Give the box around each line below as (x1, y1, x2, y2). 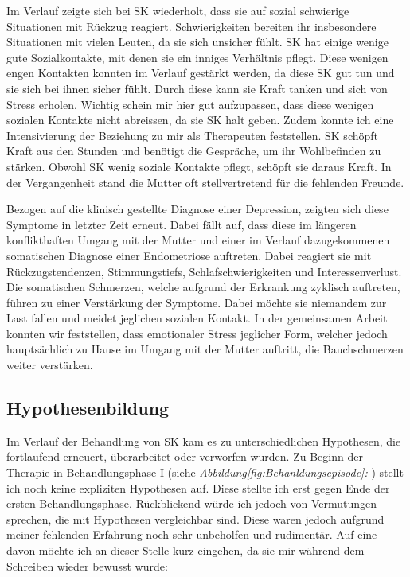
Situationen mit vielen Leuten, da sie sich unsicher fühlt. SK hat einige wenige (6, 33, 389, 50)
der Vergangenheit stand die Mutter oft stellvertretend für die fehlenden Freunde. (6, 173, 404, 190)
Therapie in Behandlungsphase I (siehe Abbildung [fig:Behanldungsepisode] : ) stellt (6, 464, 404, 481)
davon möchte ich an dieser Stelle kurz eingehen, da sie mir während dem (6, 542, 365, 559)
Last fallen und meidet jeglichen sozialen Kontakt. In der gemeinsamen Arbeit (6, 310, 388, 326)
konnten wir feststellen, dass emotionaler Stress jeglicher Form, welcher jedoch (6, 325, 388, 341)
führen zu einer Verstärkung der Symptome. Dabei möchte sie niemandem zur (6, 294, 387, 310)
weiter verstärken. (6, 357, 93, 373)
